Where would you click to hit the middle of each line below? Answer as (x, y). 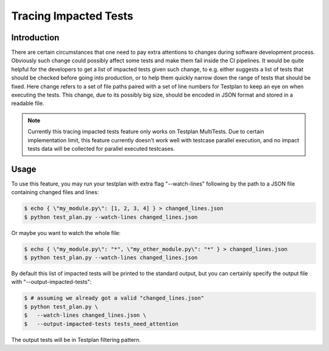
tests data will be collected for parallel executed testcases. (101, 148)
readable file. (28, 103)
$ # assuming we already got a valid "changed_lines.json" (114, 298)
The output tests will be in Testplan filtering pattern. (76, 339)
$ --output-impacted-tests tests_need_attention (101, 324)
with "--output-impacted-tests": (51, 282)
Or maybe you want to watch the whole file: (66, 233)
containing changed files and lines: (55, 192)
